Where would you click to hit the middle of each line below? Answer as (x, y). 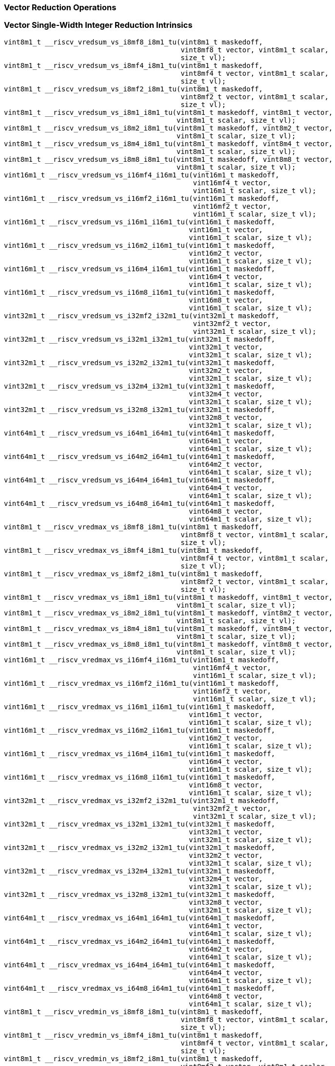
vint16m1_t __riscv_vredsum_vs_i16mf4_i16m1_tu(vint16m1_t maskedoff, (142, 175)
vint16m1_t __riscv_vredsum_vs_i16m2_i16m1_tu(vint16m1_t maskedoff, (140, 245)
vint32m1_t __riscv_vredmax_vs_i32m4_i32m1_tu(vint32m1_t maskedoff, (140, 871)
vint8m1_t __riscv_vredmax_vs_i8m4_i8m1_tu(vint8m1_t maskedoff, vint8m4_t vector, (168, 628)
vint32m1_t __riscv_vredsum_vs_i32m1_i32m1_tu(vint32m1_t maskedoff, (140, 339)
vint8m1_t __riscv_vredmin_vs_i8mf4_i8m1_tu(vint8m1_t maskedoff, (134, 1035)
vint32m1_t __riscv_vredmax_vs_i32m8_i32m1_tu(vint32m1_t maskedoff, (140, 894)
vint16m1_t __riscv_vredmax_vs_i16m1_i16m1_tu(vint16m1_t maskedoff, (140, 707)
